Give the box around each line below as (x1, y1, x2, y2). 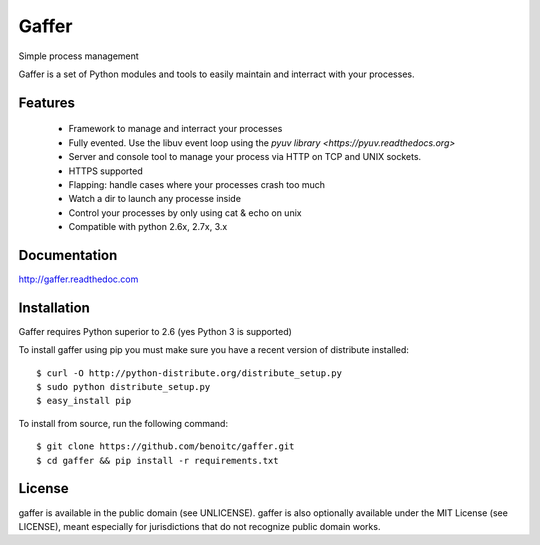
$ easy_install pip (36, 395, 132, 407)
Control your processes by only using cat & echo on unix (68, 206, 302, 219)
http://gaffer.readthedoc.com (18, 273, 139, 285)
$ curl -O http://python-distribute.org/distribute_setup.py (36, 367, 342, 379)
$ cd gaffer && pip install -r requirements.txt (36, 455, 279, 466)
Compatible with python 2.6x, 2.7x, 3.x (68, 221, 228, 233)
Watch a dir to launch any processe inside (68, 193, 242, 205)
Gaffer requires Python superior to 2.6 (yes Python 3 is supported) (18, 325, 292, 337)
